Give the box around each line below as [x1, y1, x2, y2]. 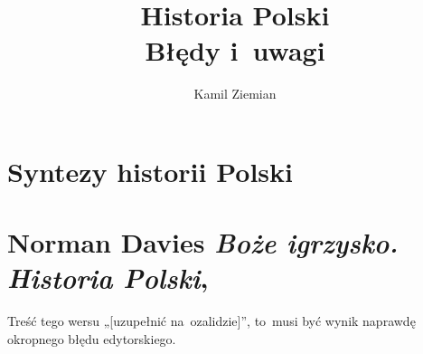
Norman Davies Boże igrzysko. [7, 224, 399, 262]
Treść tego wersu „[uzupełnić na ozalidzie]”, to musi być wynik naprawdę [7, 311, 416, 330]
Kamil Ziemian [193, 84, 277, 103]
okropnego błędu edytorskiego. [7, 330, 176, 348]
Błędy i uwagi [145, 32, 325, 69]
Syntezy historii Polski [7, 152, 293, 189]
